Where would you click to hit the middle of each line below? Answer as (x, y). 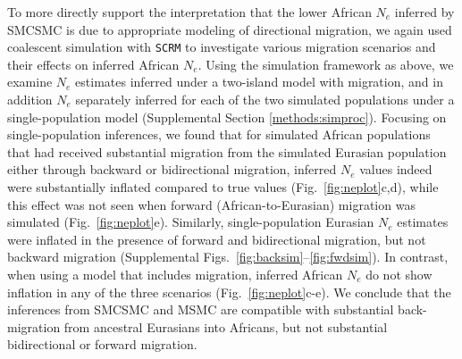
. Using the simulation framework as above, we (326, 64)
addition (30, 100)
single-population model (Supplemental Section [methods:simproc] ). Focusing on (227, 117)
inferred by (424, 12)
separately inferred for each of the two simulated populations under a (265, 100)
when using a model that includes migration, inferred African (175, 274)
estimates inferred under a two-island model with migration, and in (259, 82)
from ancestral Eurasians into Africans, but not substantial (226, 326)
